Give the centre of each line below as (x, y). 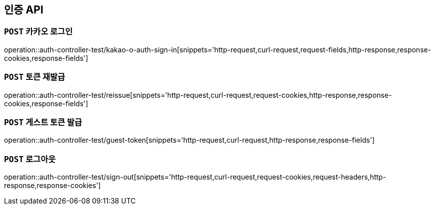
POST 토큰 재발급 (35, 77)
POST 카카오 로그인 (38, 32)
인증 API (24, 10)
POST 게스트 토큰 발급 (43, 122)
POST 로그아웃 (30, 159)
